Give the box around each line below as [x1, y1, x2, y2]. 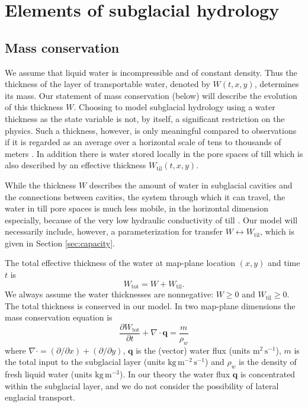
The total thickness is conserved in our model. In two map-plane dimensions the [5, 299, 296, 312]
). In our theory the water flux [120, 368, 230, 380]
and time [267, 257, 300, 269]
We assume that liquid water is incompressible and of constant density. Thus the [5, 66, 297, 78]
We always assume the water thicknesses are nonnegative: [5, 288, 214, 300]
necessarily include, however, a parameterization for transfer [5, 225, 223, 238]
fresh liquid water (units [5, 368, 92, 380]
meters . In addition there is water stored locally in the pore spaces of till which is [5, 147, 303, 159]
